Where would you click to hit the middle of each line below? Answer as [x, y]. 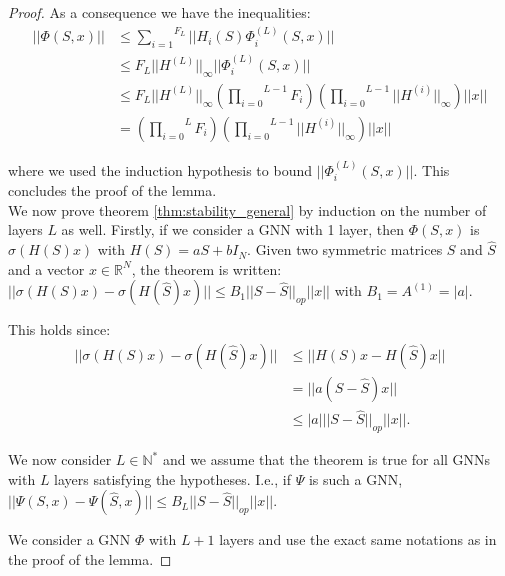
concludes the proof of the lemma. [112, 190]
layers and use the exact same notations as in [358, 539]
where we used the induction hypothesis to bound [160, 169]
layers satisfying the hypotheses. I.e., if [172, 478]
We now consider [60, 459]
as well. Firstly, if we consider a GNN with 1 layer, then [233, 229]
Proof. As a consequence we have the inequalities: [159, 12]
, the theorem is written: [206, 268]
